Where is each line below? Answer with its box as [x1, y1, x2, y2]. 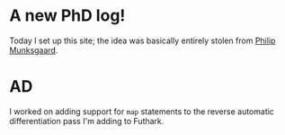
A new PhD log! [9, 5, 126, 26]
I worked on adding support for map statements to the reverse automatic [9, 105, 274, 117]
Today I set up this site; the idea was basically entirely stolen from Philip [9, 35, 276, 46]
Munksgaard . [9, 44, 58, 55]
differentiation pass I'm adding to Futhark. [9, 115, 165, 126]
